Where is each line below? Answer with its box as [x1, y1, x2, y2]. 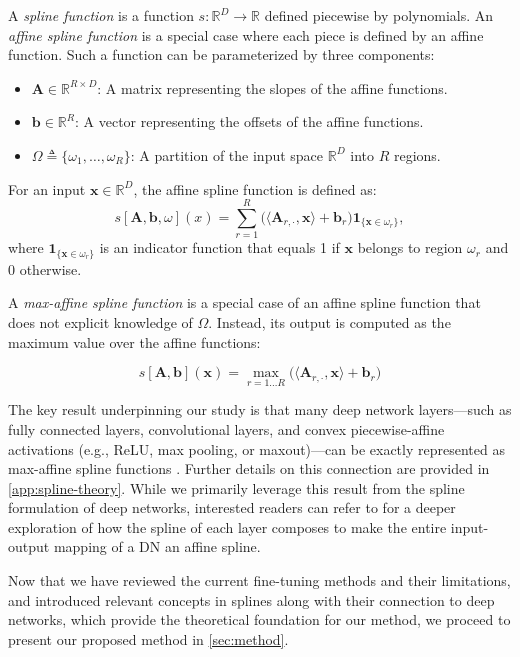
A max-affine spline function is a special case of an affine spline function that [8, 292, 481, 313]
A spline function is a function [8, 5, 194, 25]
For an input [8, 178, 86, 199]
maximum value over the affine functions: [8, 331, 261, 352]
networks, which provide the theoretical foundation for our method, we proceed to [8, 609, 511, 630]
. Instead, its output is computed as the [208, 311, 451, 332]
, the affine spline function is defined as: [133, 178, 377, 199]
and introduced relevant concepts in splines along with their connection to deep [8, 589, 495, 610]
